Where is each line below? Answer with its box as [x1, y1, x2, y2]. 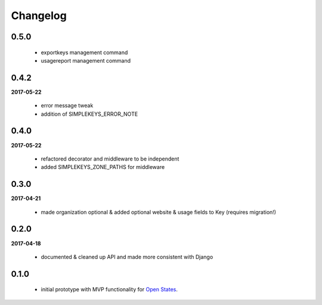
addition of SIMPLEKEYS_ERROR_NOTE [41, 110, 138, 118]
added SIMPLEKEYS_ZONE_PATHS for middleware [41, 164, 165, 171]
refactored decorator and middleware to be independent [41, 155, 179, 162]
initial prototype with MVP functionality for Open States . [41, 286, 178, 293]
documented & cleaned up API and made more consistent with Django [41, 253, 213, 260]
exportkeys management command [41, 48, 128, 56]
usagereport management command [41, 57, 131, 64]
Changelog [11, 9, 67, 22]
